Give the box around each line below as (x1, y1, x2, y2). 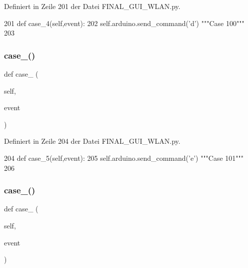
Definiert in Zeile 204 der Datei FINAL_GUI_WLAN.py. (4, 136, 180, 146)
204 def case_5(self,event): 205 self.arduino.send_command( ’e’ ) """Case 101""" (4, 152, 244, 163)
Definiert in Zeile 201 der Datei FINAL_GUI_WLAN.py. (4, 1, 180, 11)
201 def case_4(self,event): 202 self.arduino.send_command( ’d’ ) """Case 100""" (4, 18, 244, 28)
